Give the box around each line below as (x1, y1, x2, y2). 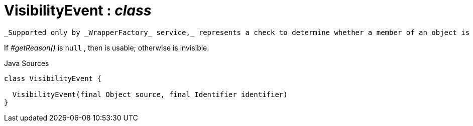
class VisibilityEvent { (4, 74, 101, 82)
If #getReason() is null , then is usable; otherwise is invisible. (4, 43, 209, 52)
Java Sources (4, 58, 49, 67)
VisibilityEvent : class (4, 2, 152, 19)
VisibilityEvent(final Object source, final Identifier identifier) (12, 90, 288, 98)
